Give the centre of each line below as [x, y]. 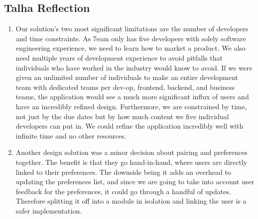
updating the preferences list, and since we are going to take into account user [135, 182]
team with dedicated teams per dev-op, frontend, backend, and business [125, 87]
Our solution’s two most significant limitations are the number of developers [132, 29]
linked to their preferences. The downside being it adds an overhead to [123, 172]
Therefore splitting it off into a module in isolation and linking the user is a [131, 201]
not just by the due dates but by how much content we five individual [122, 116]
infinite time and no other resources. [71, 135]
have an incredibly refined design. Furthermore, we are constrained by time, [131, 106]
